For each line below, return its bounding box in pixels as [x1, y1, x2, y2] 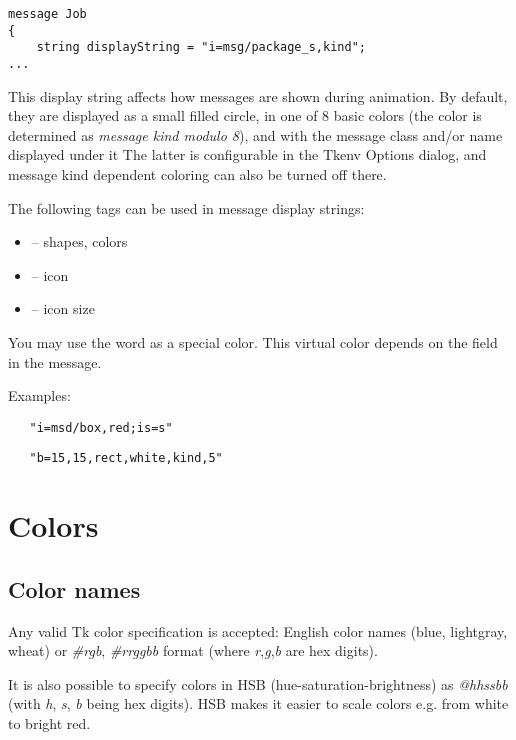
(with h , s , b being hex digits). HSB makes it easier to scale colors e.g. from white [8, 693, 509, 714]
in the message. [8, 351, 102, 372]
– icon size [31, 298, 95, 319]
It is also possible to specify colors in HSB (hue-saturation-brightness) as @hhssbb [8, 673, 508, 694]
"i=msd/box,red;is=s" [29, 420, 173, 435]
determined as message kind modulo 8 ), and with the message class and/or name [8, 124, 503, 145]
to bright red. [8, 713, 91, 734]
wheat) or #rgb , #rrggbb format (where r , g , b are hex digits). [8, 640, 378, 661]
